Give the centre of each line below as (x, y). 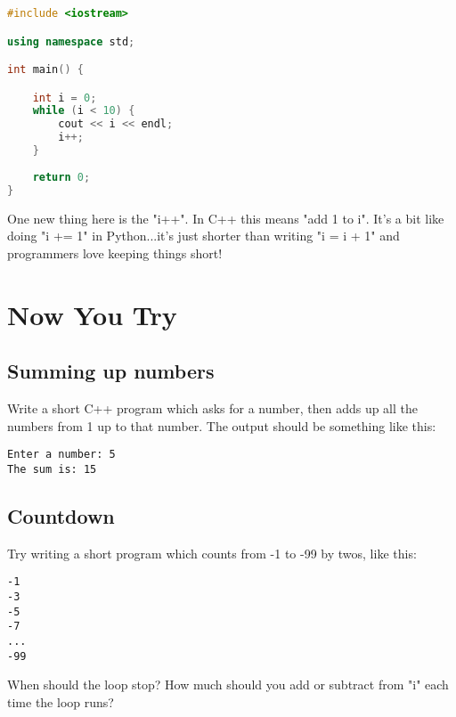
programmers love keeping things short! (115, 253)
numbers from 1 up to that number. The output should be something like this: (222, 425)
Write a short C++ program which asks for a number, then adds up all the (213, 407)
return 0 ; (61, 177)
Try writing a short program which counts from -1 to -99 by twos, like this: (212, 553)
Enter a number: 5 (61, 455)
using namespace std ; (71, 41)
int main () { (45, 70)
